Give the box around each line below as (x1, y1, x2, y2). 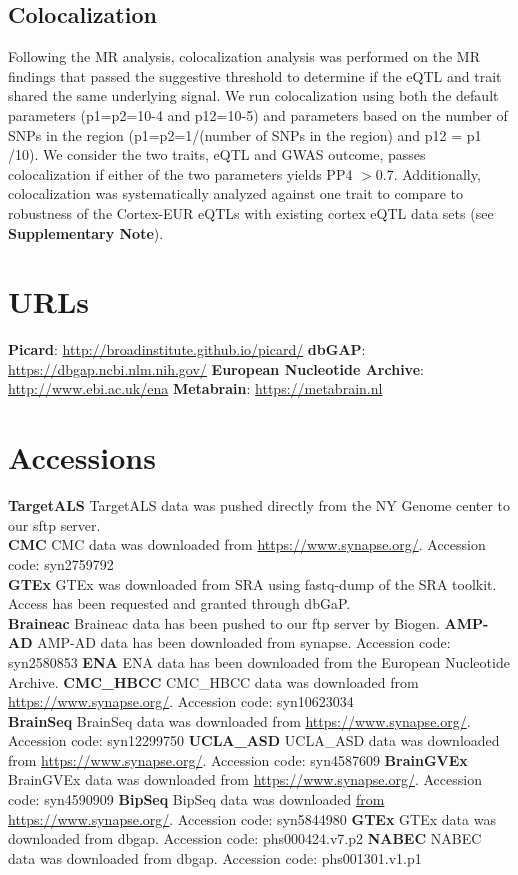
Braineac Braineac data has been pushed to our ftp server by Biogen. (8, 612, 440, 633)
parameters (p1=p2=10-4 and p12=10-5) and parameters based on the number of (8, 104, 508, 125)
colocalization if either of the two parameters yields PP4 (8, 163, 353, 184)
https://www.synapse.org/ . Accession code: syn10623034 (8, 691, 354, 712)
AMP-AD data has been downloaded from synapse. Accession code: (37, 632, 451, 653)
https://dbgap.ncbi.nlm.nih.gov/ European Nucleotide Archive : (8, 358, 424, 379)
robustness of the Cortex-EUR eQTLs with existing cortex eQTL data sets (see (8, 202, 494, 223)
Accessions (8, 437, 156, 478)
